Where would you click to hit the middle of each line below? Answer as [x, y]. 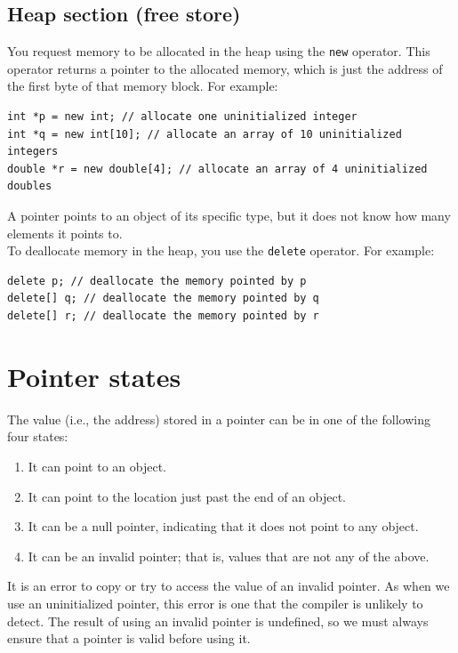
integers [33, 152]
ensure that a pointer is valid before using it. [129, 638]
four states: [38, 436]
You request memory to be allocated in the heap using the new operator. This [219, 51]
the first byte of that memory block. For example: [143, 86]
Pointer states [94, 376]
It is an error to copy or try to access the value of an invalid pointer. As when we [229, 586]
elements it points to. [65, 233]
